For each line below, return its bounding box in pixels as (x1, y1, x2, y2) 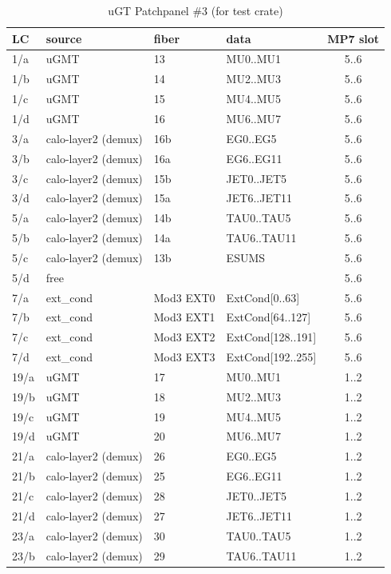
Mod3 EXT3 (153, 349, 215, 365)
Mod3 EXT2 (153, 329, 215, 345)
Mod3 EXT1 (153, 309, 215, 325)
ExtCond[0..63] (226, 289, 300, 305)
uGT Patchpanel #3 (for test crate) (108, 2, 283, 18)
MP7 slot (327, 30, 380, 46)
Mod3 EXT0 (153, 289, 215, 305)
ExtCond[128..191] (226, 329, 317, 345)
